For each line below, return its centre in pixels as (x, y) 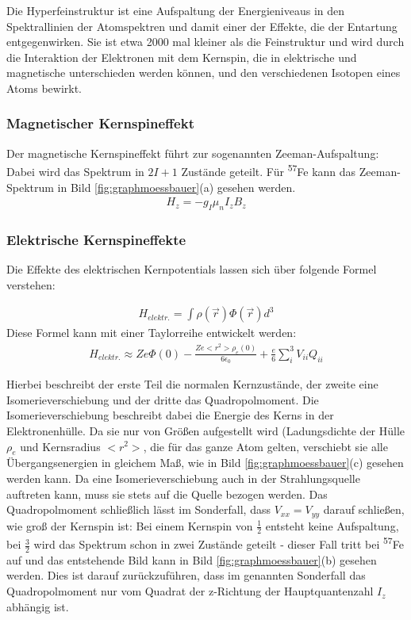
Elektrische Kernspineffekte (96, 239)
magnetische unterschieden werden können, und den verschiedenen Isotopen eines (204, 73)
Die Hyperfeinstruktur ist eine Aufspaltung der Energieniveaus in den (176, 10)
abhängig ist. (38, 606)
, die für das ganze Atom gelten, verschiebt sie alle (265, 446)
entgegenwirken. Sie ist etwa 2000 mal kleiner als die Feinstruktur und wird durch (205, 42)
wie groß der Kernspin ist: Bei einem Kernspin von (130, 525)
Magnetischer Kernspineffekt (100, 123)
